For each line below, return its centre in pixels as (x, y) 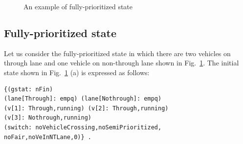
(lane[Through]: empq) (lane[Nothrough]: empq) (83, 99)
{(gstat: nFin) (29, 89)
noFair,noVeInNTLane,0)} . (48, 137)
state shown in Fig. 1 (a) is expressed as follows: (77, 72)
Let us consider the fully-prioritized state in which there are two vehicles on (117, 53)
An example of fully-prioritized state (78, 6)
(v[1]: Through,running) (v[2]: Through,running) (86, 108)
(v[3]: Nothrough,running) (48, 118)
